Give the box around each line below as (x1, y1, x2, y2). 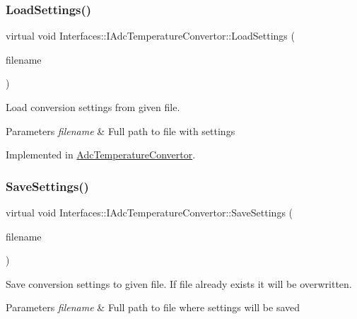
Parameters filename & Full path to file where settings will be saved (6, 300, 300, 315)
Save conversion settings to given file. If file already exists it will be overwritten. (6, 276, 352, 291)
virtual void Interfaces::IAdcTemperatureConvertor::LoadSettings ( (6, 28, 295, 43)
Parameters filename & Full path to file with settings (6, 123, 235, 138)
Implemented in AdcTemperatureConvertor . (6, 147, 196, 162)
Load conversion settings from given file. (6, 100, 180, 114)
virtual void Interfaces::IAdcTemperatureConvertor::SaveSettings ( (6, 205, 293, 219)
